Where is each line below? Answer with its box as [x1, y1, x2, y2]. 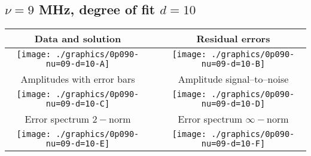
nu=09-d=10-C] [45, 99, 110, 109]
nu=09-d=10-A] [45, 59, 110, 69]
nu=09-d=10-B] [201, 59, 266, 69]
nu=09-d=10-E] [45, 139, 110, 149]
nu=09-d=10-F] [201, 139, 266, 149]
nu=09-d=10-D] [201, 99, 266, 109]
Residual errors [196, 32, 270, 46]
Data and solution [34, 32, 121, 46]
